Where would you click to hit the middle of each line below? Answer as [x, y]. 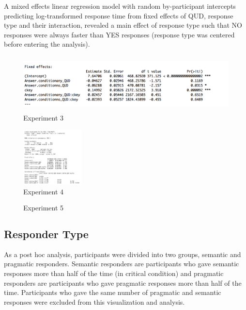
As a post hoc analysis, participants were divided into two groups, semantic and [123, 254]
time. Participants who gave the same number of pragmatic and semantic [113, 292]
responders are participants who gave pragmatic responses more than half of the [123, 283]
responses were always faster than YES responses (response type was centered [119, 34]
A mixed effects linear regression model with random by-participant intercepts [120, 6]
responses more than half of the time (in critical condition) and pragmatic [114, 273]
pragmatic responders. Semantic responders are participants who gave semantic [122, 264]
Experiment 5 [44, 208]
